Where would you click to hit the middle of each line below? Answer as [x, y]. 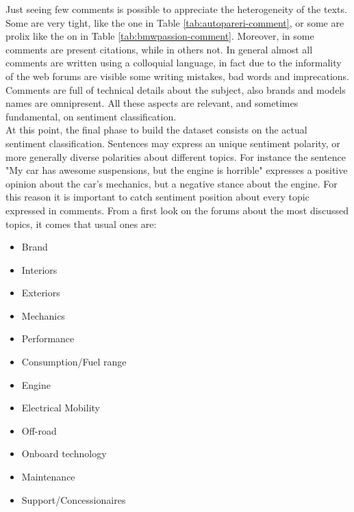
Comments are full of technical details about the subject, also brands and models [176, 89]
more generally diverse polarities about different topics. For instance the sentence [176, 156]
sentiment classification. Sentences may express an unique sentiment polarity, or [173, 143]
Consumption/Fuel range [74, 362]
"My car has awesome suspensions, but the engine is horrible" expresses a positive [177, 170]
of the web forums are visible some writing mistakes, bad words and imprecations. [177, 76]
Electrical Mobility [61, 408]
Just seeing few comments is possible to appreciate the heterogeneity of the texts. [176, 9]
